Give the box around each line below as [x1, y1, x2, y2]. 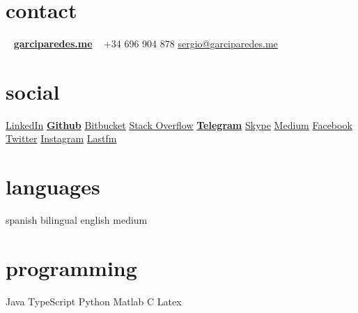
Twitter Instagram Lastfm [6, 131, 117, 146]
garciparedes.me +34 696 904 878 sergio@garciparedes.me [13, 36, 278, 51]
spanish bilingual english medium [6, 213, 148, 227]
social [6, 77, 60, 105]
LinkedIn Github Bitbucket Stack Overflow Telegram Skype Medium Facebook [6, 117, 352, 132]
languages [6, 172, 100, 201]
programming [6, 253, 137, 282]
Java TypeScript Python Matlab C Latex [6, 293, 182, 308]
